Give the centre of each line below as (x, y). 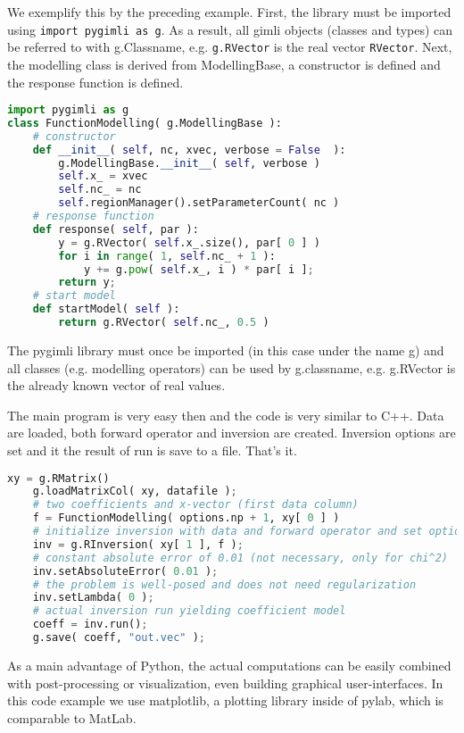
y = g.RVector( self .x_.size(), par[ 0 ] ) (189, 242)
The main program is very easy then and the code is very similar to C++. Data (226, 415)
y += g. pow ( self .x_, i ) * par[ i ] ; (199, 269)
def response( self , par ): (116, 229)
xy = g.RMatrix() (58, 478)
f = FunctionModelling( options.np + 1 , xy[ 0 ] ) (186, 518)
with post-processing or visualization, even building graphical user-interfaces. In (225, 683)
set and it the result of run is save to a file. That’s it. (152, 450)
